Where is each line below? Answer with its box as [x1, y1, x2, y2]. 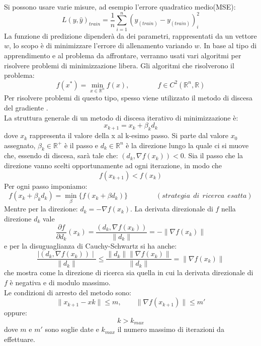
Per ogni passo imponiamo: [4, 180, 88, 191]
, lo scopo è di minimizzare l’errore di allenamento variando [9, 40, 192, 51]
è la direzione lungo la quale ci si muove [126, 140, 249, 150]
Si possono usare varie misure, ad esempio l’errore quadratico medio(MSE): [4, 2, 236, 12]
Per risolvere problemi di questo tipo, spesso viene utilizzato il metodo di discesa [4, 92, 252, 103]
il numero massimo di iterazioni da [117, 324, 224, 334]
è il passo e [64, 140, 99, 150]
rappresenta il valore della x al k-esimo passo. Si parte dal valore [29, 130, 229, 141]
